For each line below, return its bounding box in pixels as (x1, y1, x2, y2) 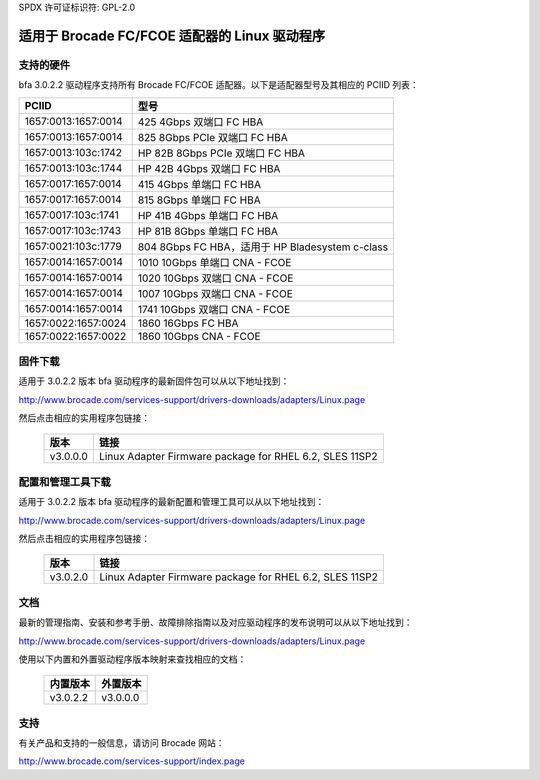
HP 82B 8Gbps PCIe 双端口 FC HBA (137, 146, 305, 160)
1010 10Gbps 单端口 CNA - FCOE (137, 255, 292, 269)
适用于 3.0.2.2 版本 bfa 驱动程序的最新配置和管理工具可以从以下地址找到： (18, 496, 325, 508)
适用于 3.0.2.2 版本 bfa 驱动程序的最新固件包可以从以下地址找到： (18, 375, 290, 387)
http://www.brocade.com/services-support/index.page (18, 755, 245, 767)
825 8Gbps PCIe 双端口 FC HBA (137, 130, 289, 144)
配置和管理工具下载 (18, 475, 112, 489)
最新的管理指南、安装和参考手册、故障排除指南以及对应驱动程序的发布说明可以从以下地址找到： (18, 616, 413, 629)
